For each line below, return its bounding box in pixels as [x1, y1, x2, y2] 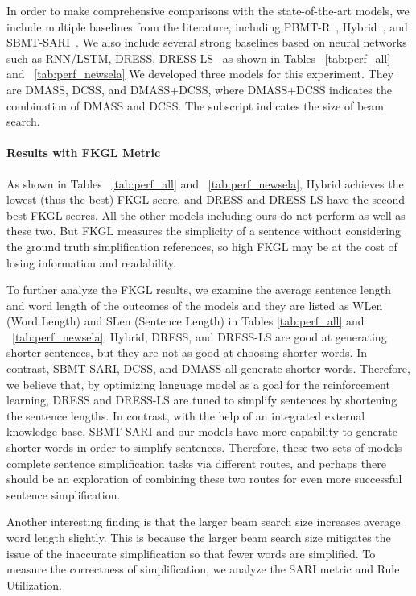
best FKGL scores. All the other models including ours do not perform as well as [6, 206, 406, 223]
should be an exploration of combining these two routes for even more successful [6, 470, 402, 487]
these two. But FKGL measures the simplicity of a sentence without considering [6, 222, 401, 239]
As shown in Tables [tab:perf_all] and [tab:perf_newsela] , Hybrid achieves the [6, 175, 404, 192]
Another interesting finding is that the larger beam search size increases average [6, 513, 401, 530]
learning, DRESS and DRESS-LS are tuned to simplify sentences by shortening [6, 391, 397, 408]
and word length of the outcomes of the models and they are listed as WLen [6, 296, 383, 313]
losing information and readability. [6, 254, 176, 271]
